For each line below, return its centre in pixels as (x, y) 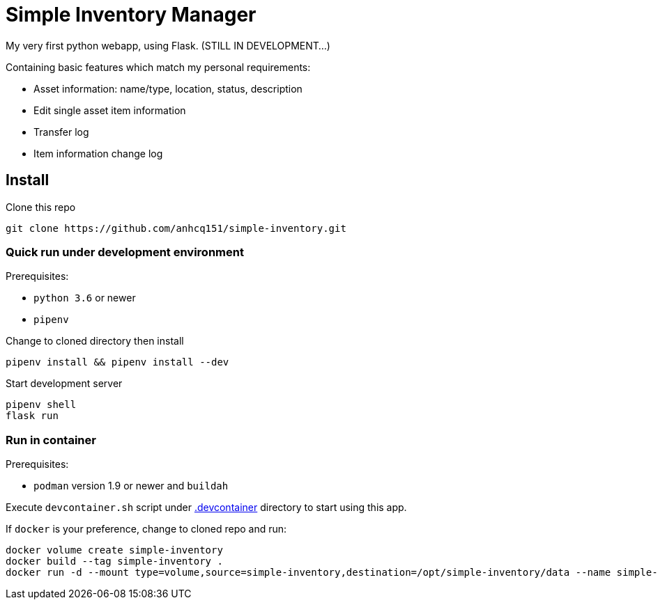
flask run (32, 416)
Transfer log (61, 132)
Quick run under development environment (125, 252)
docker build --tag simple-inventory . (114, 561)
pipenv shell (41, 405)
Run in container (51, 440)
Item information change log (98, 153)
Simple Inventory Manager (131, 15)
